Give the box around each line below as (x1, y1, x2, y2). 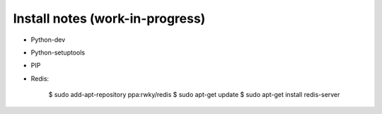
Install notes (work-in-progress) (13, 11, 206, 26)
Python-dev (30, 35, 66, 44)
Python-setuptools (30, 48, 85, 57)
